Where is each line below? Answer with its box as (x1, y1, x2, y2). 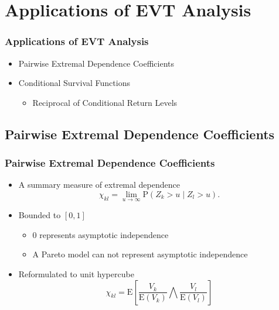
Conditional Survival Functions (18, 77, 130, 89)
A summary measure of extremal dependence (18, 178, 180, 191)
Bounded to (18, 209, 61, 221)
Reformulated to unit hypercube (18, 267, 134, 280)
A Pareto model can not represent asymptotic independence (32, 248, 248, 260)
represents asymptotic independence (39, 228, 169, 240)
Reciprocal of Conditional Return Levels (32, 96, 178, 108)
